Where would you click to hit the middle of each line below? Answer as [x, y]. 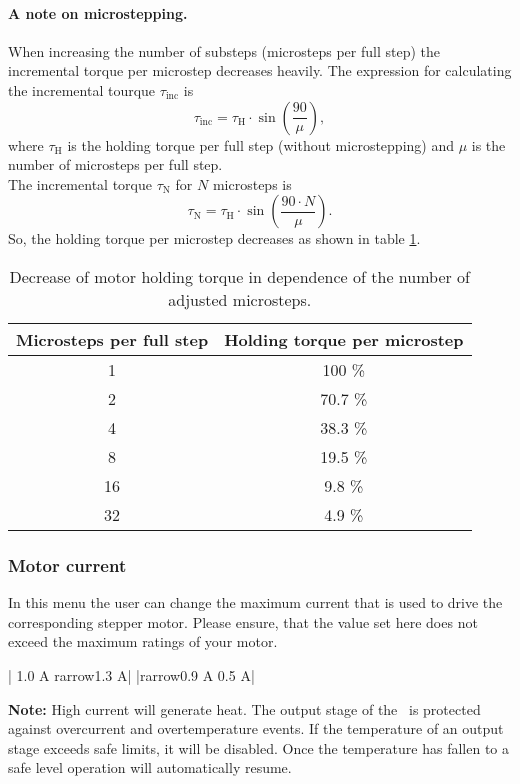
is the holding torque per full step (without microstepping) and [260, 144]
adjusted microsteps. [240, 299]
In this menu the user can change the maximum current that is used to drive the [255, 602]
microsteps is [252, 183]
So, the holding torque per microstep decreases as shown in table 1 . [214, 238]
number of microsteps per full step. [115, 164]
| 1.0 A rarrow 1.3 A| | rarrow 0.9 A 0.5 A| [131, 674]
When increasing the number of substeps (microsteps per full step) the [224, 50]
